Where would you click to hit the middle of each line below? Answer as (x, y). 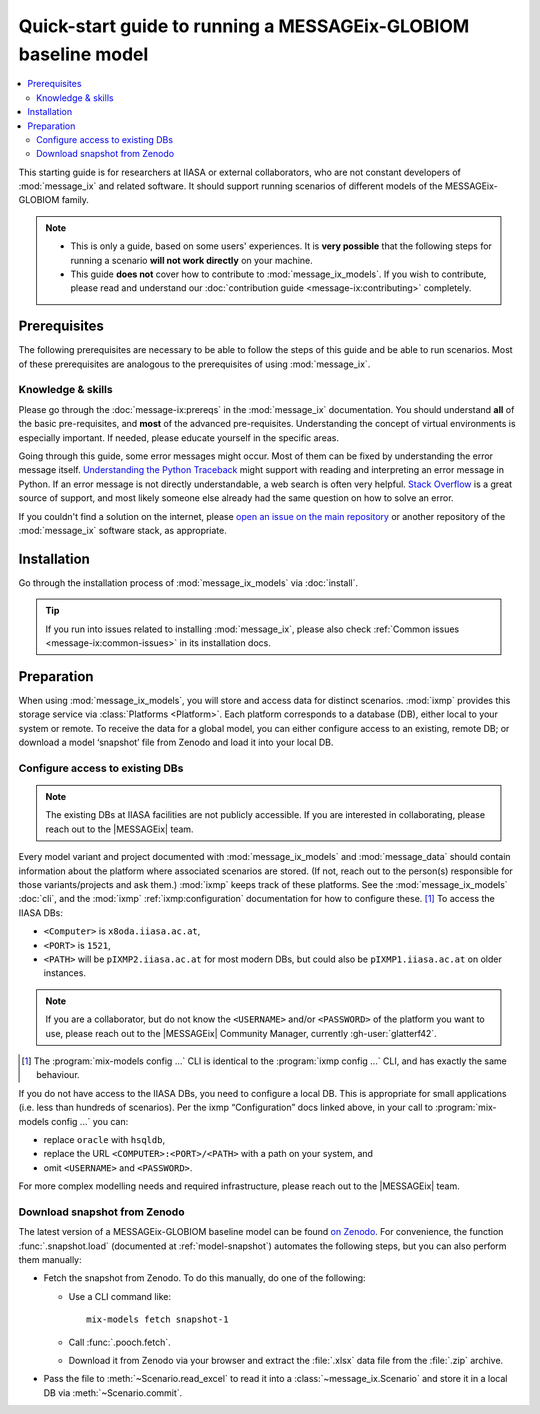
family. (75, 200)
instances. (65, 973)
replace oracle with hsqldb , (104, 1139)
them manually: (50, 1259)
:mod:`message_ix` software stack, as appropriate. (122, 530)
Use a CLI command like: (120, 1296)
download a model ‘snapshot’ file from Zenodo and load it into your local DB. (176, 742)
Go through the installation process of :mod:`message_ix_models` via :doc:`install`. (188, 582)
